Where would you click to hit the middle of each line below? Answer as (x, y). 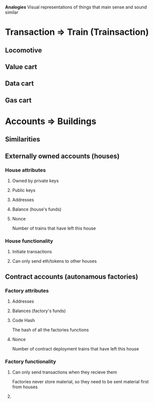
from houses (25, 387)
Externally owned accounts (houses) (62, 156)
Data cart (20, 84)
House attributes (25, 170)
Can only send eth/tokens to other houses (54, 261)
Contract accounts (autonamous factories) (72, 277)
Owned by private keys (35, 181)
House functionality (29, 241)
